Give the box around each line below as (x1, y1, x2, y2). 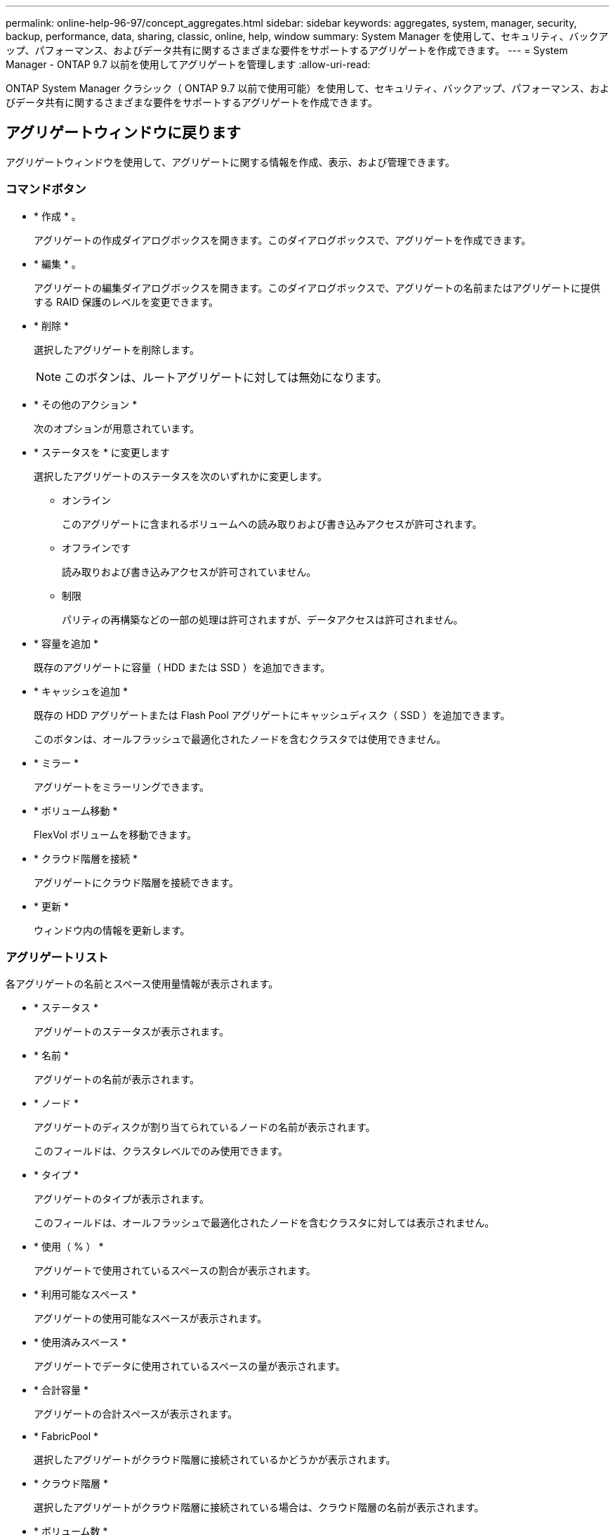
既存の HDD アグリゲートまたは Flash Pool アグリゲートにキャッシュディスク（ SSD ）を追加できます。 (34, 708, 510, 721)
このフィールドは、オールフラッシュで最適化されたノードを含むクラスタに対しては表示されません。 (34, 1217, 495, 1229)
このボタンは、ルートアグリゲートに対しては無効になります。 (64, 370, 388, 384)
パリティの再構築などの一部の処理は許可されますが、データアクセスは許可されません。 (62, 613, 463, 626)
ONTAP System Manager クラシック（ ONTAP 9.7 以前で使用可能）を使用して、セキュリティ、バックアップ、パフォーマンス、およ (6, 82, 609, 94)
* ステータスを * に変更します (34, 446, 170, 458)
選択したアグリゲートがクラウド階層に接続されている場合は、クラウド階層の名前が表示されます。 (34, 1501, 484, 1514)
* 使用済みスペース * (34, 1336, 127, 1349)
